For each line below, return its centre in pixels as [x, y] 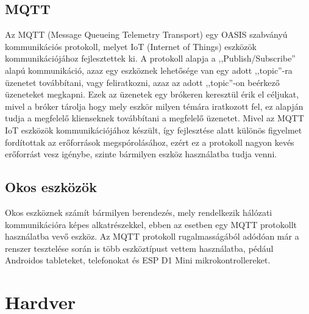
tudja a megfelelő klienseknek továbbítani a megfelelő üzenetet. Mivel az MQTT [154, 118]
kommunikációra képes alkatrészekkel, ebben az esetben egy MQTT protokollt [151, 224]
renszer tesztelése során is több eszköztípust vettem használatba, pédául [139, 248]
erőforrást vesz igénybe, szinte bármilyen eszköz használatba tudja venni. [141, 154]
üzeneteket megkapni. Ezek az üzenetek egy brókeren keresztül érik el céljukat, [152, 94]
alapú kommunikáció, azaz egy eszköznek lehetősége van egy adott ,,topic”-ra [149, 70]
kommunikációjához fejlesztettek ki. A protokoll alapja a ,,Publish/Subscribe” [150, 58]
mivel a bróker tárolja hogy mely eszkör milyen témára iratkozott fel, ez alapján [154, 106]
